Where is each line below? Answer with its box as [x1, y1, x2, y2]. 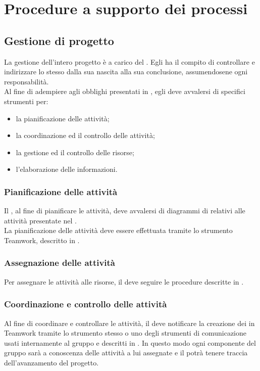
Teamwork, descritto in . [4, 235, 80, 245]
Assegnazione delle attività [4, 256, 116, 269]
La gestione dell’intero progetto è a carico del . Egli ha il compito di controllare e [4, 56, 255, 67]
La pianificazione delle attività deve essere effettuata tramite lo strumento [4, 225, 233, 236]
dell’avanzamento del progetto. [4, 357, 99, 367]
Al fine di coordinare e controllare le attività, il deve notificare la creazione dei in [4, 317, 255, 328]
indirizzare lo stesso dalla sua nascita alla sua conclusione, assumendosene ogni [4, 66, 248, 77]
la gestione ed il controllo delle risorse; [16, 147, 134, 157]
